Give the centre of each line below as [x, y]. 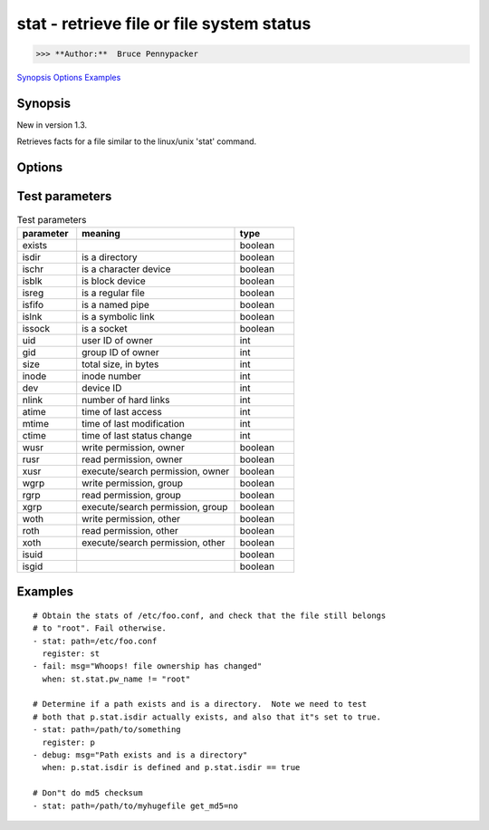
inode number [112, 376]
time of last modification [133, 423]
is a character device [126, 269]
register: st [71, 653]
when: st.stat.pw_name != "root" [116, 679]
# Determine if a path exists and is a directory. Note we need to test [200, 704]
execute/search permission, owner [156, 471]
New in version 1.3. [52, 125]
